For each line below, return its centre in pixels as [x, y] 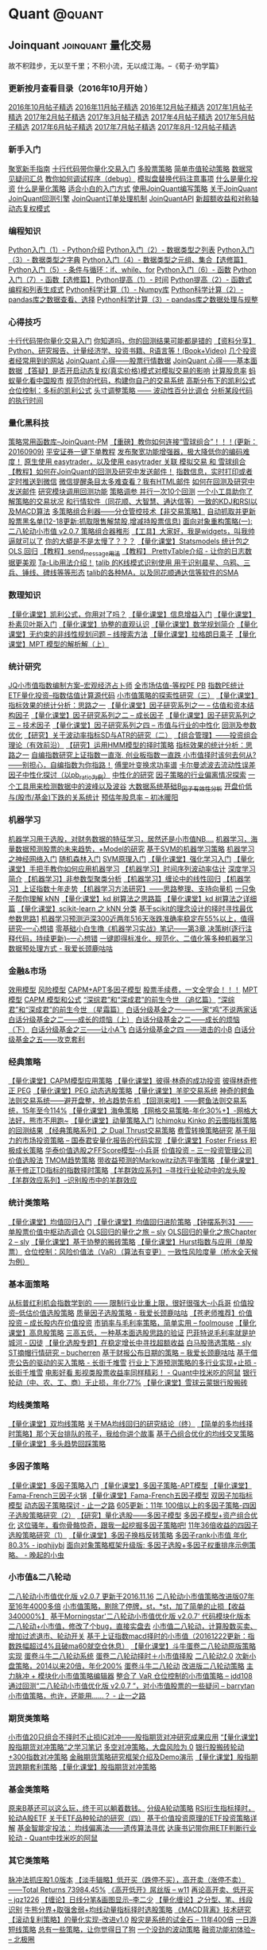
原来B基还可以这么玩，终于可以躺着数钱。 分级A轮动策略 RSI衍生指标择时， [132, 1808]
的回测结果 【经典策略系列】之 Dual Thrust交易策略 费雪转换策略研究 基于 [129, 1131]
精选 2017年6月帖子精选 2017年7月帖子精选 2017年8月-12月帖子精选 [126, 127]
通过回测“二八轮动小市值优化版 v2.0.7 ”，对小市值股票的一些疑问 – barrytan [132, 1685]
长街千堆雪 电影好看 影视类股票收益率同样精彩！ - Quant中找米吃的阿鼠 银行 [132, 1372]
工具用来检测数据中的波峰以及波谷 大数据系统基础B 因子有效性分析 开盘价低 [133, 787]
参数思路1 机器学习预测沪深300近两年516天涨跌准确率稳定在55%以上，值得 [131, 918]
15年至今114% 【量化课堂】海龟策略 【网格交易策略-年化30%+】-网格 [136, 1111]
